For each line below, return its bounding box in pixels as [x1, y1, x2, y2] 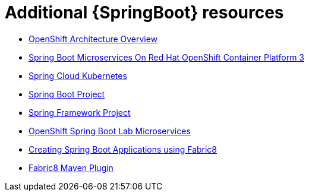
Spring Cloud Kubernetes [29, 70, 127, 81]
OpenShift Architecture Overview [29, 33, 158, 44]
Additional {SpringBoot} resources [5, 2, 284, 23]
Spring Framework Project [29, 107, 131, 118]
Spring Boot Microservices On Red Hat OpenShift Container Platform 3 [29, 52, 304, 62]
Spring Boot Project [29, 88, 105, 99]
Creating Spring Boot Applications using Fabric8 [29, 144, 217, 154]
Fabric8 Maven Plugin [29, 162, 113, 173]
